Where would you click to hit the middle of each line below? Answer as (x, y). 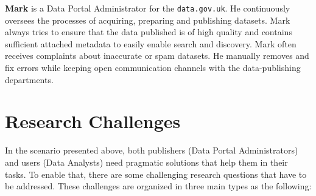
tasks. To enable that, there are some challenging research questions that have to (156, 174)
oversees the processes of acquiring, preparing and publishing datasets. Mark (148, 20)
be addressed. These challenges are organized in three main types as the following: (158, 186)
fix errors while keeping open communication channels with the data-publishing (153, 68)
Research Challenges (93, 121)
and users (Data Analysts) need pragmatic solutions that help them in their (146, 162)
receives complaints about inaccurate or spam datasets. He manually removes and (157, 56)
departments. (29, 79)
